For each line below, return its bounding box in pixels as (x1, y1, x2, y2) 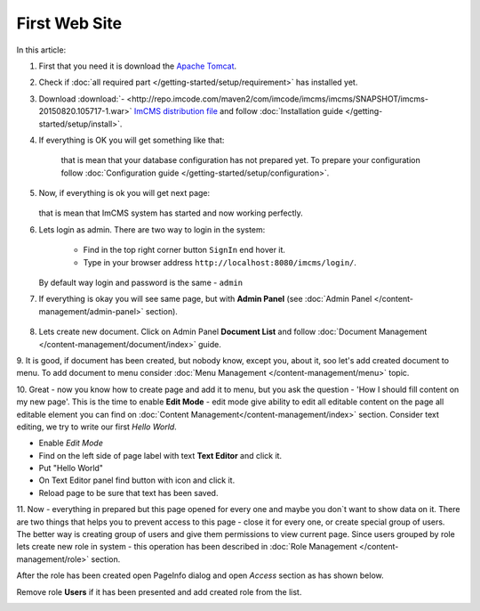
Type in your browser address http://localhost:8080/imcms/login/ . (83, 257, 357, 267)
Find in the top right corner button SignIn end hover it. (83, 245, 286, 256)
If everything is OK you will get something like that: (38, 134, 225, 145)
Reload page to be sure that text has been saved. (38, 487, 219, 498)
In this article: (16, 45, 67, 55)
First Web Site (16, 13, 123, 33)
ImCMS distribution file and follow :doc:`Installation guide (133, 106, 344, 117)
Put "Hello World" (38, 463, 104, 474)
